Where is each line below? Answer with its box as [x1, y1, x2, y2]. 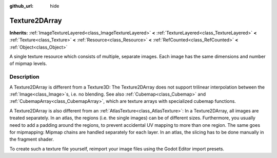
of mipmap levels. [9, 60, 47, 66]
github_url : [9, 3, 33, 9]
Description [9, 73, 39, 80]
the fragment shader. [9, 136, 54, 143]
